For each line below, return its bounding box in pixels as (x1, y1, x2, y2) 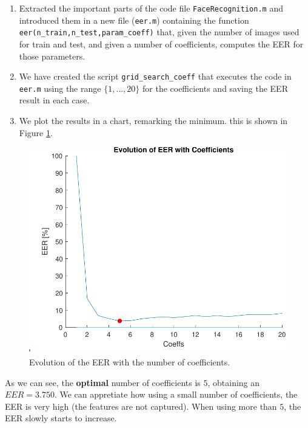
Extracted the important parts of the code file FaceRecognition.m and (19, 2, 283, 14)
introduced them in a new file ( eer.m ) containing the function (19, 13, 249, 26)
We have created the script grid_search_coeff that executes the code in (19, 70, 292, 83)
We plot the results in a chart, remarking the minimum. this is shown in (19, 114, 288, 127)
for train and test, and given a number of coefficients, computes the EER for (19, 37, 304, 50)
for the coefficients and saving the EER (142, 81, 288, 94)
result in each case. (19, 94, 90, 106)
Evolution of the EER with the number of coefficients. (29, 356, 230, 368)
